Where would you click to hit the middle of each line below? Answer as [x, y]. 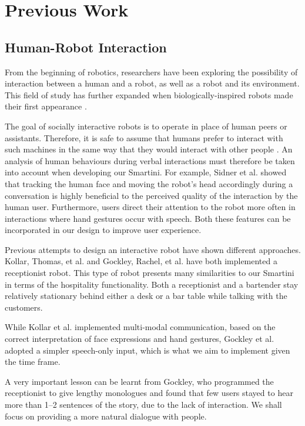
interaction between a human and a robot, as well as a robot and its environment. [152, 83]
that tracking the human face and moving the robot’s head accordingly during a [149, 183]
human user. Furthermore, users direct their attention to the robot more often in [150, 207]
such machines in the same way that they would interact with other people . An [149, 149]
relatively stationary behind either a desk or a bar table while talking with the [146, 296]
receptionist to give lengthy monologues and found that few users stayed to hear [149, 393]
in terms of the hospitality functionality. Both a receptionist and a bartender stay [152, 284]
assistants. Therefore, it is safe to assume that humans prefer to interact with [144, 137]
